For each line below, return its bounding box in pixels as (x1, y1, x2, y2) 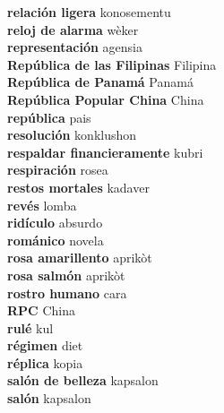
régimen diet (7, 336, 83, 355)
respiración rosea (7, 160, 108, 179)
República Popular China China (7, 90, 204, 108)
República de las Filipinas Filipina (7, 55, 217, 73)
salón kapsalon (7, 389, 91, 408)
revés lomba (7, 195, 77, 214)
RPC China (7, 301, 75, 320)
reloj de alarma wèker (7, 20, 139, 39)
